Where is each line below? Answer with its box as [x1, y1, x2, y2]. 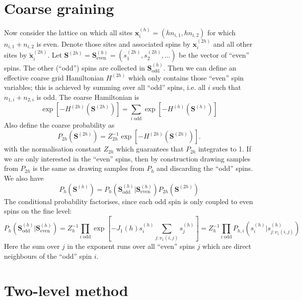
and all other [213, 38, 252, 49]
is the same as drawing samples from [33, 163, 145, 173]
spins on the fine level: [4, 206, 72, 216]
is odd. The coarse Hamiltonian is [36, 91, 139, 102]
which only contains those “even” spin [128, 72, 244, 82]
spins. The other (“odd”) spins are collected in [4, 63, 145, 73]
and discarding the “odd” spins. [156, 163, 253, 173]
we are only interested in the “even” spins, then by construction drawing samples [4, 153, 251, 163]
